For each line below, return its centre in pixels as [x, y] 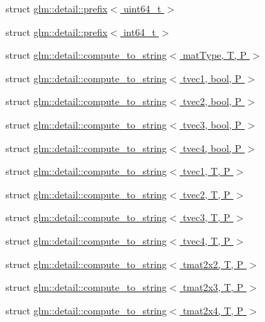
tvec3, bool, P [212, 124]
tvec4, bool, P [212, 148]
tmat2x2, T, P [213, 264]
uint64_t [142, 8]
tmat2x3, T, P [213, 287]
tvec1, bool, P [212, 78]
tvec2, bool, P [212, 101]
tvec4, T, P [206, 240]
